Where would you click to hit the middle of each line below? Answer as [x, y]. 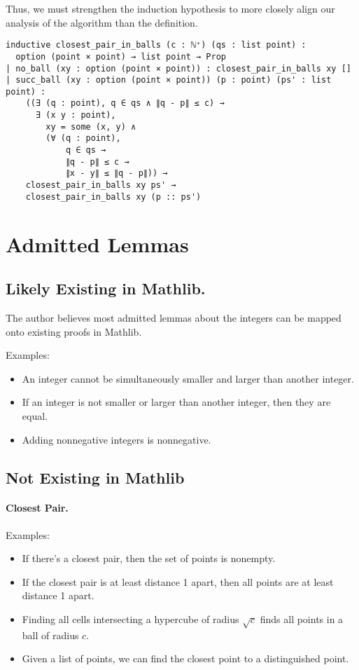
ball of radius [50, 635]
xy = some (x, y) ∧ [91, 127]
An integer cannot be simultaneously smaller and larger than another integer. [188, 378]
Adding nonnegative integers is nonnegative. [117, 439]
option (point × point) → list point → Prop [121, 56]
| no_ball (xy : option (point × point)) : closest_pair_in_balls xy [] [178, 68]
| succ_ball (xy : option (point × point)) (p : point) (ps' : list [169, 80]
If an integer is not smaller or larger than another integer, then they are [176, 402]
